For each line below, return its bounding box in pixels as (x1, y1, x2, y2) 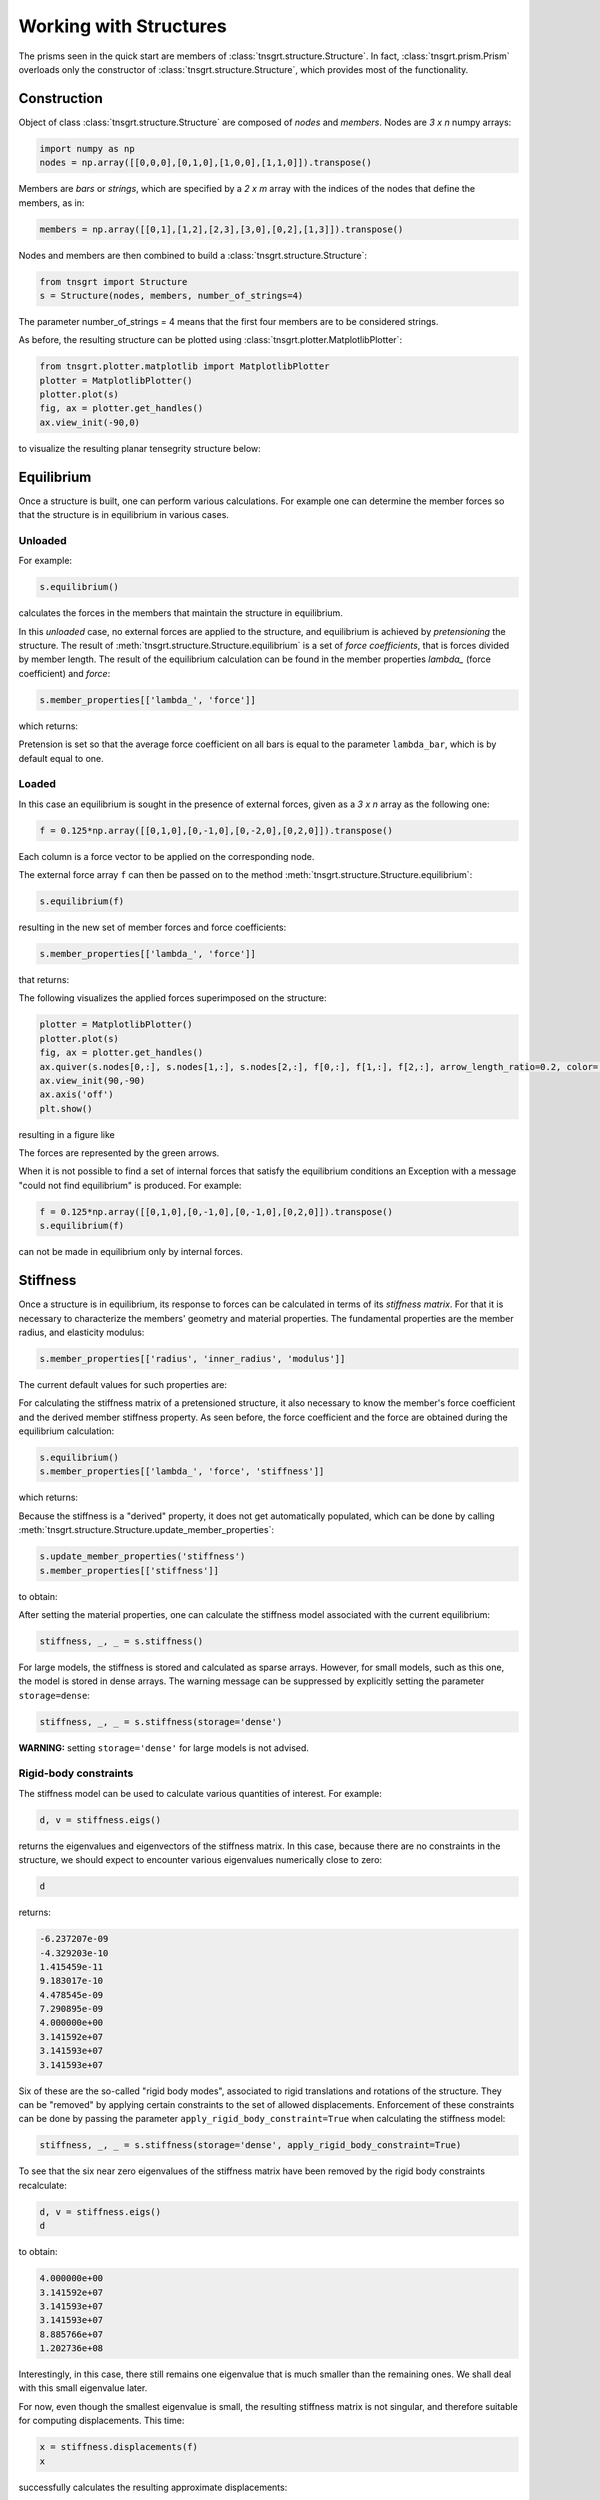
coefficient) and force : (18, 667, 111, 679)
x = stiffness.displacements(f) (39, 2441, 199, 2453)
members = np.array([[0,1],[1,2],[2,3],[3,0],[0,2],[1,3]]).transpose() (39, 223, 404, 235)
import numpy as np (39, 143, 135, 154)
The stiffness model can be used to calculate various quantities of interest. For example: (18, 1787, 382, 1799)
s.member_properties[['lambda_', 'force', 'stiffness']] (39, 1466, 325, 1477)
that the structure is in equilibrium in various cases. (18, 509, 230, 521)
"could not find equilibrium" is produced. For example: (18, 1179, 242, 1191)
